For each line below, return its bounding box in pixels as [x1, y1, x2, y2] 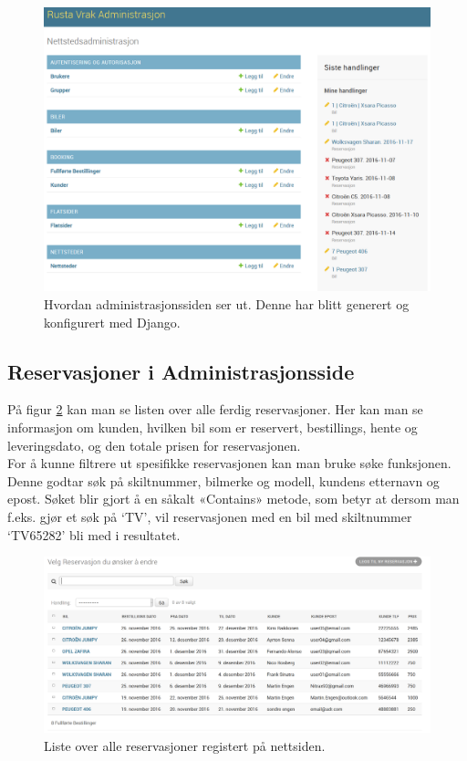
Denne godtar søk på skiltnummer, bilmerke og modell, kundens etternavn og [7, 471, 440, 490]
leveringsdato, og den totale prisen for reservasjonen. [7, 435, 301, 454]
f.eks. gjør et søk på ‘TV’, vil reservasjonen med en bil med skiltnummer [7, 506, 412, 526]
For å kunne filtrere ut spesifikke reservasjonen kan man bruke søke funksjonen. [7, 453, 451, 473]
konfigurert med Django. [44, 312, 181, 331]
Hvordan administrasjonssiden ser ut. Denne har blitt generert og [44, 294, 410, 313]
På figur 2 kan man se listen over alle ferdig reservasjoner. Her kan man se [7, 400, 423, 419]
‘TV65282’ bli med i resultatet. [7, 525, 181, 544]
